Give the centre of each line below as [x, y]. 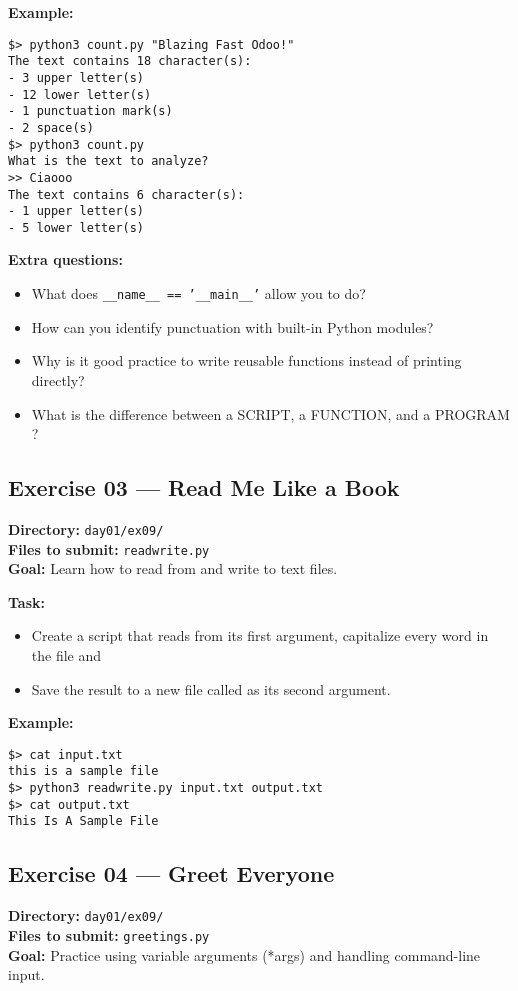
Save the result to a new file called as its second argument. [211, 688]
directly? [58, 379]
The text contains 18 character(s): [130, 61]
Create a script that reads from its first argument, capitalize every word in [260, 635]
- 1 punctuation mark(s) [90, 111]
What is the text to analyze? [108, 161]
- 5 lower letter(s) [76, 227]
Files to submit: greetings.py [109, 934]
